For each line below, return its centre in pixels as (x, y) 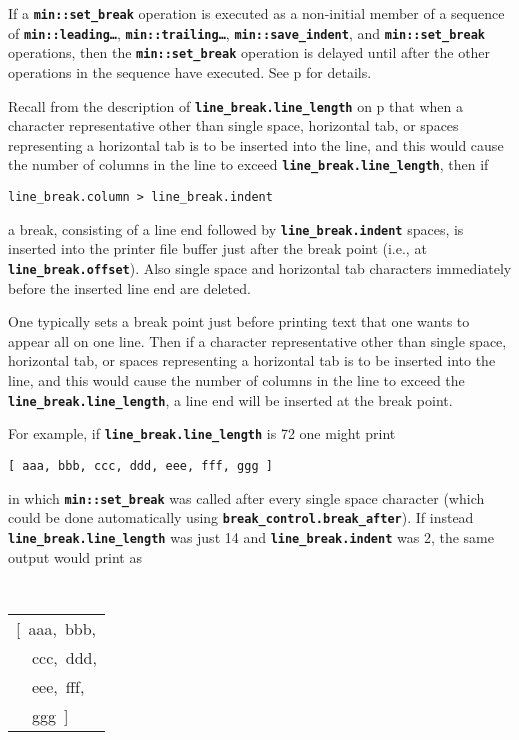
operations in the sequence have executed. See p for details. (190, 71)
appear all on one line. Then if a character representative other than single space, (257, 340)
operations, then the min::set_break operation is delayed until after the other (249, 52)
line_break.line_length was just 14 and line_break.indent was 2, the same (251, 536)
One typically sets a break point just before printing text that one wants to (239, 321)
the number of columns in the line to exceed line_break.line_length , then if (248, 164)
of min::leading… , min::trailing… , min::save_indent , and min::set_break (246, 32)
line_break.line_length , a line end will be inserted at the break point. (230, 399)
